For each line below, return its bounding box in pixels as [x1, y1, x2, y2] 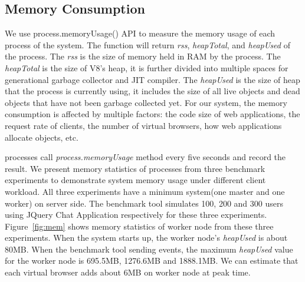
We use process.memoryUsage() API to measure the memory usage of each [5, 27, 276, 39]
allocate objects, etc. [5, 131, 78, 143]
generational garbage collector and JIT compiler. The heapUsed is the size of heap [5, 73, 300, 85]
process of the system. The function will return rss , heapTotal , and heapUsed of [5, 38, 290, 51]
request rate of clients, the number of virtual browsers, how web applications [5, 119, 282, 131]
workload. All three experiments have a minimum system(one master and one [5, 185, 285, 197]
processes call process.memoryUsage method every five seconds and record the [5, 151, 286, 163]
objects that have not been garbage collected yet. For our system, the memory [5, 96, 287, 108]
